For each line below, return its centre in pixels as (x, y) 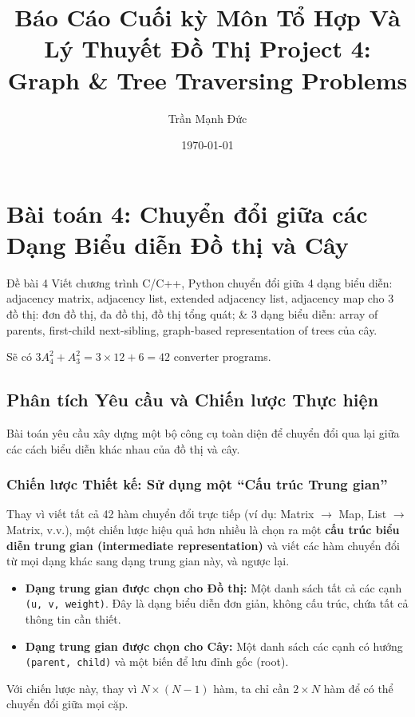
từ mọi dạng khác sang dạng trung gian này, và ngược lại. (148, 561)
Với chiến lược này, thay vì (72, 688)
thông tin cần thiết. (73, 619)
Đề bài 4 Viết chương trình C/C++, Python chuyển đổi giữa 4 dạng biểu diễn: (200, 282)
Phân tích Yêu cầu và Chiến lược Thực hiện (193, 400)
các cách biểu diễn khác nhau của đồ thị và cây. (123, 448)
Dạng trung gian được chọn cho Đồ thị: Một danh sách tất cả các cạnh (213, 587)
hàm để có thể (358, 688)
